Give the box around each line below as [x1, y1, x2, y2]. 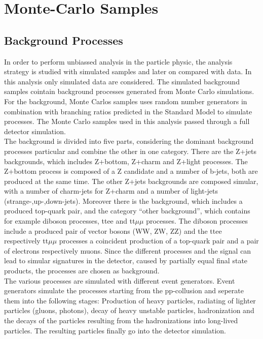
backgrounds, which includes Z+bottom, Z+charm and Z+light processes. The [4, 156, 248, 166]
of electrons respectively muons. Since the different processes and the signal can [4, 245, 251, 256]
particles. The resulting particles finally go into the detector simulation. [4, 325, 226, 335]
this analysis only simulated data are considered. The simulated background [4, 76, 240, 86]
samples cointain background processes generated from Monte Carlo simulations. [4, 86, 254, 97]
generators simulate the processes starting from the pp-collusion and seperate [4, 285, 244, 296]
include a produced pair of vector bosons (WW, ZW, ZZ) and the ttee [4, 225, 222, 236]
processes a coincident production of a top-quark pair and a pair [59, 235, 259, 246]
